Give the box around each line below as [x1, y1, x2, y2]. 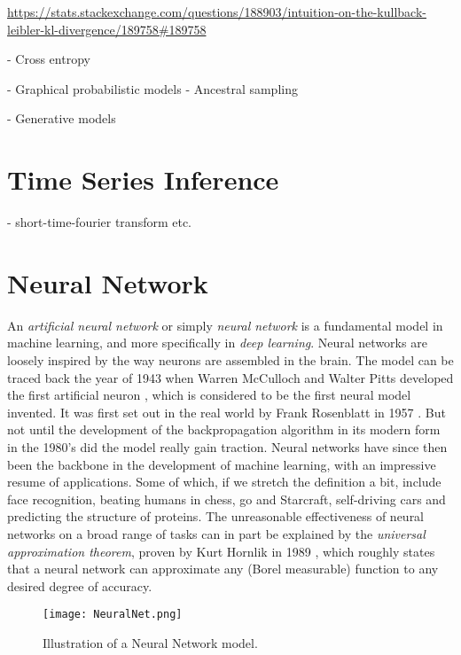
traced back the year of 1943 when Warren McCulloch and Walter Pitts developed [7, 368, 454, 386]
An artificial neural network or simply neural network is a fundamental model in [7, 316, 443, 334]
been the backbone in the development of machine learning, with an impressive [7, 455, 436, 473]
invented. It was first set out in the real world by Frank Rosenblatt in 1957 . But [7, 402, 446, 421]
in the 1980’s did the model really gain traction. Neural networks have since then [7, 437, 448, 456]
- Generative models [7, 109, 116, 128]
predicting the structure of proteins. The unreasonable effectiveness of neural [7, 507, 425, 526]
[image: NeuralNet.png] [43, 608, 183, 621]
